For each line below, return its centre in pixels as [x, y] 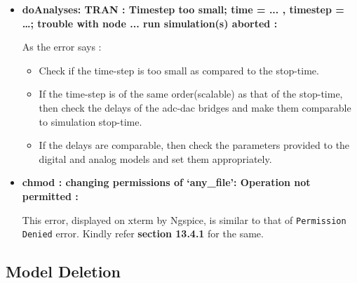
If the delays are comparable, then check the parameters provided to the [194, 145]
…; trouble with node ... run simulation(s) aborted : [150, 23]
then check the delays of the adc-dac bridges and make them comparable [195, 107]
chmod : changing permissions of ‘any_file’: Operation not [166, 182]
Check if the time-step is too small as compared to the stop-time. [179, 70]
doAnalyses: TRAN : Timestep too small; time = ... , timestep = [183, 9]
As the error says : [62, 47]
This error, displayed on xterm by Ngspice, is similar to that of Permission [184, 219]
